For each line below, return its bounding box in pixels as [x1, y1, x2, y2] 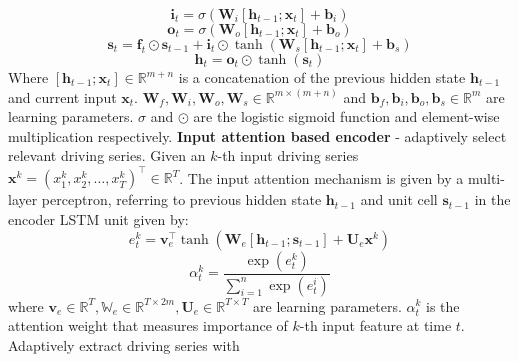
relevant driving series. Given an [8, 145, 206, 166]
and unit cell [360, 189, 438, 210]
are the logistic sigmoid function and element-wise [193, 106, 500, 127]
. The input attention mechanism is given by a [179, 167, 464, 188]
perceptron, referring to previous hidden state [41, 189, 322, 210]
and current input [8, 86, 117, 107]
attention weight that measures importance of [8, 315, 288, 336]
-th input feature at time [299, 315, 452, 336]
